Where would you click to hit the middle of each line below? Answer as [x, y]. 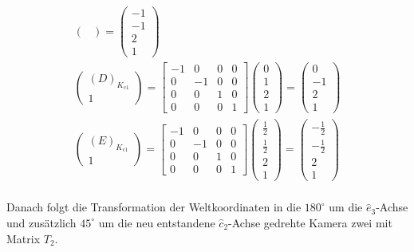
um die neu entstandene [157, 222]
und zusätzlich [41, 222]
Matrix [24, 238]
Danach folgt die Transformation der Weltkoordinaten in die [154, 207]
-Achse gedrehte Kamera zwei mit [310, 222]
